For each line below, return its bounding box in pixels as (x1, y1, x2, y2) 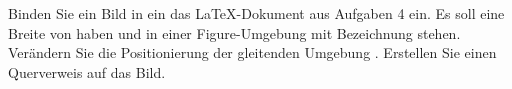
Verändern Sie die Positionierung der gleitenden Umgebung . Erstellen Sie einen (8, 42, 497, 63)
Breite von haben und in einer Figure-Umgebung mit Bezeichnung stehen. (8, 22, 461, 43)
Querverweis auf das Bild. (8, 61, 166, 82)
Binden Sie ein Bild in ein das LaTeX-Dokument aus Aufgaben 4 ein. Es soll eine (8, 3, 505, 23)
